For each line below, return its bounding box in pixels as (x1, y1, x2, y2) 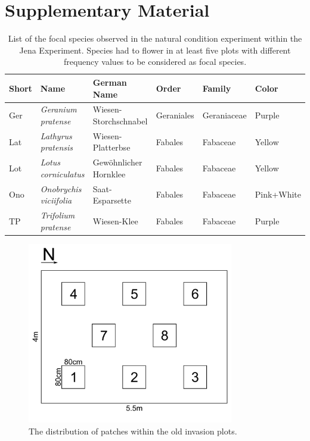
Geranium (40, 103, 77, 115)
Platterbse (92, 141, 131, 154)
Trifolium (40, 209, 75, 221)
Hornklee (92, 167, 126, 180)
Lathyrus (40, 129, 72, 142)
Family (202, 82, 231, 94)
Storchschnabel (92, 114, 148, 127)
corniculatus (40, 167, 85, 180)
